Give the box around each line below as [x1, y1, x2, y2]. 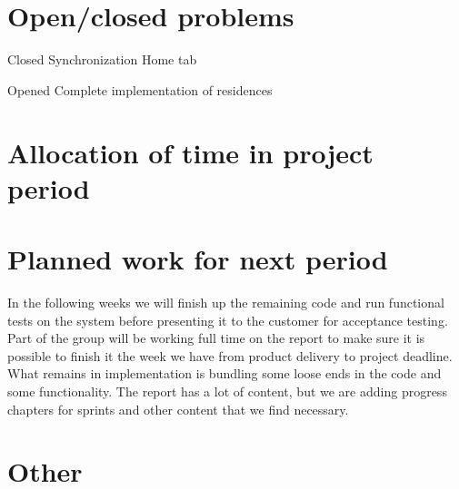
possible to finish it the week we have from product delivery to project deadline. [7, 346, 453, 365]
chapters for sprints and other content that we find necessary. [7, 399, 349, 418]
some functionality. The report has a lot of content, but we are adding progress [7, 381, 447, 400]
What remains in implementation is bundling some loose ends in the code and [7, 364, 442, 383]
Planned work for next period [7, 240, 388, 278]
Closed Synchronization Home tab [7, 50, 197, 69]
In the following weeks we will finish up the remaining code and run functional [7, 293, 444, 311]
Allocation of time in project [7, 133, 374, 171]
